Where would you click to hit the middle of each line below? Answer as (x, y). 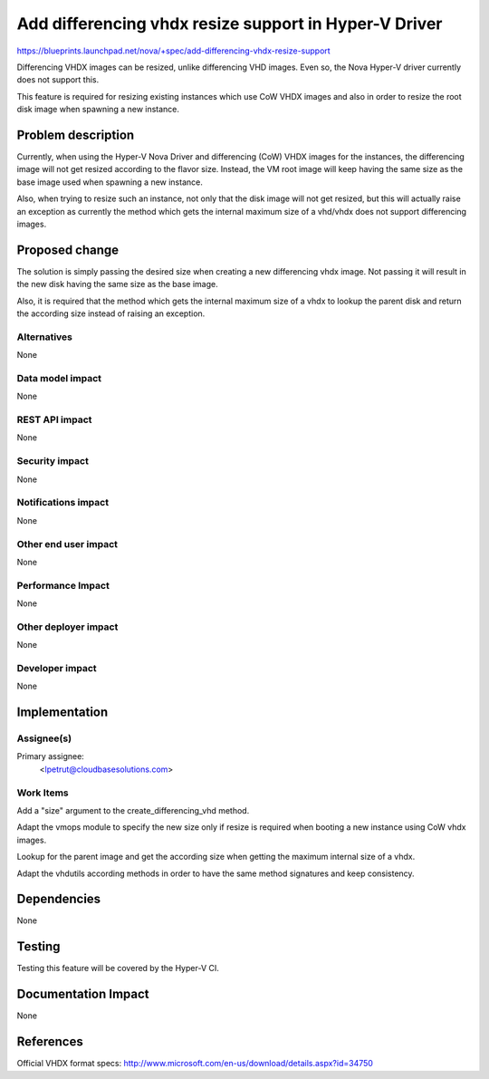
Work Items (43, 793)
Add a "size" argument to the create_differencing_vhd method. (133, 810)
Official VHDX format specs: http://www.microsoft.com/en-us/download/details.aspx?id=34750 (195, 1064)
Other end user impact (67, 544)
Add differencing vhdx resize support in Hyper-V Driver (230, 24)
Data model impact (59, 378)
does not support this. (58, 80)
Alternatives (44, 337)
